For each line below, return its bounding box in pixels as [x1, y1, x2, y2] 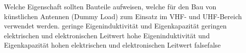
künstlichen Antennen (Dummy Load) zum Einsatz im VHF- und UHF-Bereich [4, 11, 242, 21]
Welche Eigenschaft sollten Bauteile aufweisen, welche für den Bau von [4, 1, 217, 11]
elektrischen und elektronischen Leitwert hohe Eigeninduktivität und [4, 30, 210, 40]
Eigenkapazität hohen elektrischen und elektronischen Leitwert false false [4, 40, 221, 50]
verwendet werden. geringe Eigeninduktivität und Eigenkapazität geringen [4, 21, 227, 31]
